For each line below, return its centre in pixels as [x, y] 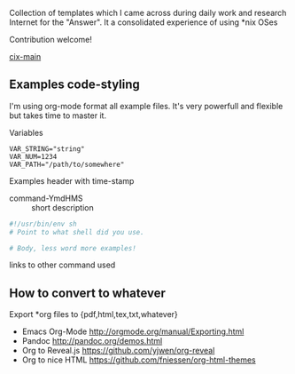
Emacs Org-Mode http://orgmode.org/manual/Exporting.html [133, 331]
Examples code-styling [74, 85]
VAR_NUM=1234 [33, 156]
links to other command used [62, 265]
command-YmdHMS [46, 198]
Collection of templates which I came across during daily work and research [148, 13]
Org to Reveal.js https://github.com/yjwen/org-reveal [118, 351]
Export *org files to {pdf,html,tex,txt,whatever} [94, 314]
